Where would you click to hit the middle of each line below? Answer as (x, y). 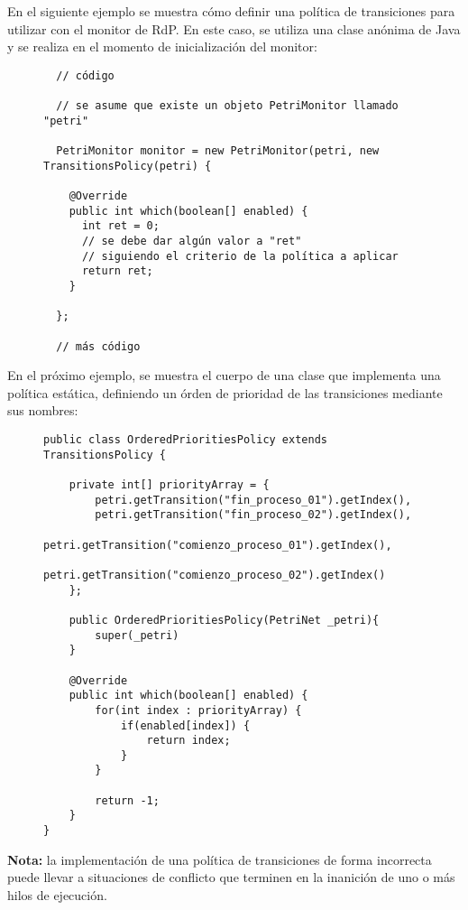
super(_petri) (137, 635)
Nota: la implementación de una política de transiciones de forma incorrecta (220, 859)
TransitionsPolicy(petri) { (128, 166)
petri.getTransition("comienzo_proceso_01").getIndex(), (218, 545)
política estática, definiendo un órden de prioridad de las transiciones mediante (225, 392)
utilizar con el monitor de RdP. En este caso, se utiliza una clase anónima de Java (234, 28)
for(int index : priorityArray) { (198, 710)
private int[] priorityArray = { (169, 485)
